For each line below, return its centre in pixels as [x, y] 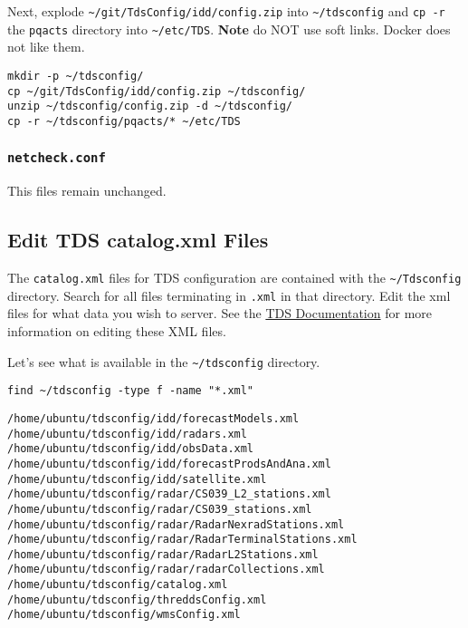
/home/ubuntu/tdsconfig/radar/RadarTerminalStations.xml [182, 540]
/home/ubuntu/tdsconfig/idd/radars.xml [127, 434]
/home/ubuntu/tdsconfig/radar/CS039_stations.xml [160, 509]
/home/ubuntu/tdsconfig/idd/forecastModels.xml [153, 418]
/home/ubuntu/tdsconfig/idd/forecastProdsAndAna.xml [169, 464]
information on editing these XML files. [117, 331]
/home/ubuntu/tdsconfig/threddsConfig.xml [137, 599]
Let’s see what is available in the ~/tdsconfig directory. [164, 361]
